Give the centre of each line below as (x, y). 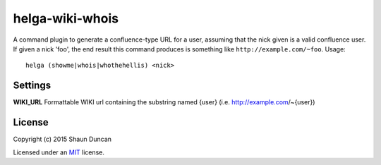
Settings (32, 86)
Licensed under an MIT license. (59, 152)
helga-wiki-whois (66, 18)
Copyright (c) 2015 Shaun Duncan (62, 139)
